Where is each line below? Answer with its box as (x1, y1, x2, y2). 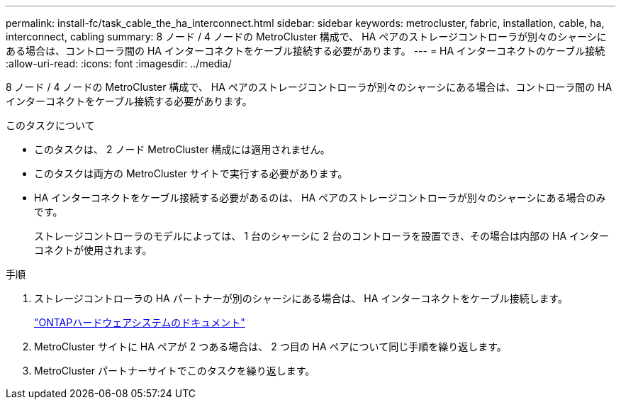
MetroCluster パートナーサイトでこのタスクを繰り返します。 (34, 365, 315, 377)
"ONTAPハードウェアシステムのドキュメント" (34, 316, 245, 328)
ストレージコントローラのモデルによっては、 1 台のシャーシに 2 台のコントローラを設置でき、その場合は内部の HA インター (34, 230, 609, 242)
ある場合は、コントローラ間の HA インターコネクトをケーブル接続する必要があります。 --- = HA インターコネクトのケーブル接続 (6, 45, 605, 57)
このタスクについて (6, 119, 95, 131)
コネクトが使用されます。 (34, 244, 152, 256)
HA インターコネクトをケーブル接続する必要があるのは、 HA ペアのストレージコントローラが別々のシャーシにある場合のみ (34, 192, 606, 204)
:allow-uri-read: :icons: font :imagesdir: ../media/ (6, 57, 232, 70)
